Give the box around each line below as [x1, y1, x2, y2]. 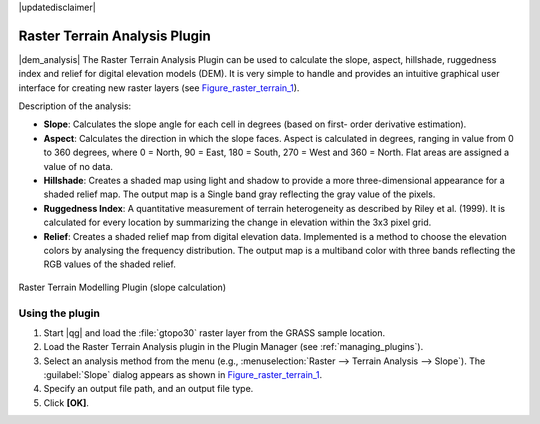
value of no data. [43, 160, 114, 172]
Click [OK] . [43, 396, 90, 409]
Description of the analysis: [18, 100, 132, 112]
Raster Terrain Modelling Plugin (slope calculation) [18, 281, 227, 293]
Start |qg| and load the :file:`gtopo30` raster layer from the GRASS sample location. [43, 326, 385, 339]
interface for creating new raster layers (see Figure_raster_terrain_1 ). [18, 81, 300, 94]
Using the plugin [18, 306, 100, 320]
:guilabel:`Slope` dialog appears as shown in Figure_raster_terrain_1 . [43, 369, 323, 381]
